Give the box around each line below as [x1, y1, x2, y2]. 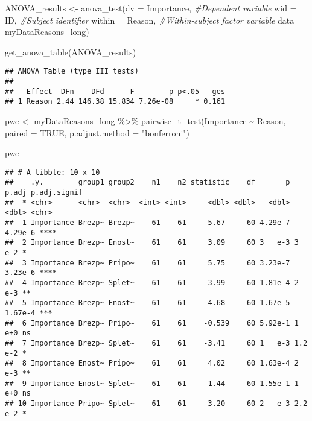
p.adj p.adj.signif [5, 188, 83, 197]
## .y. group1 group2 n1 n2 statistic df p [5, 178, 290, 187]
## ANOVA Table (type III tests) [5, 67, 139, 76]
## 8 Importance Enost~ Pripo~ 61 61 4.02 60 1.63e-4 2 [5, 359, 299, 368]
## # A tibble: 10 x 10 [5, 168, 100, 177]
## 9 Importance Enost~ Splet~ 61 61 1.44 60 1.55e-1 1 [5, 379, 299, 388]
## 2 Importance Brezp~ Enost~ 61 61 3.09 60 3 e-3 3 [5, 238, 299, 247]
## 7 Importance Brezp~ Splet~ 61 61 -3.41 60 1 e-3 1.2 [5, 338, 308, 347]
